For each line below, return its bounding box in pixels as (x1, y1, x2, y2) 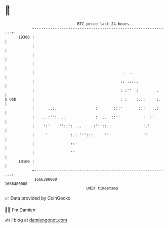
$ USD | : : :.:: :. (5, 96, 161, 102)
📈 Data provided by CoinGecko (5, 195, 71, 201)
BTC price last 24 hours (77, 21, 130, 26)
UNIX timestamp (86, 185, 118, 191)
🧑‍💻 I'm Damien (5, 207, 36, 213)
